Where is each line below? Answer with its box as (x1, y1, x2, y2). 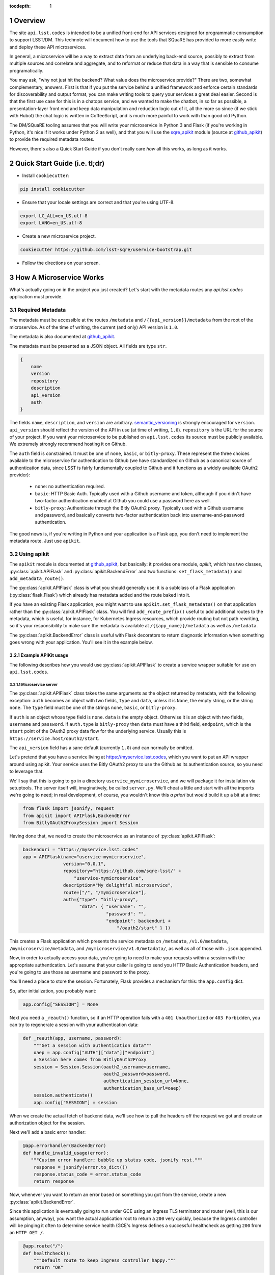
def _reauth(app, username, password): (23, 1035, 122, 1041)
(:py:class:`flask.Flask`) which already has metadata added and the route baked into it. (9, 592, 190, 598)
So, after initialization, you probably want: (9, 987, 97, 994)
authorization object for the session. (9, 1120, 86, 1126)
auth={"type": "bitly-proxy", (63, 897, 139, 902)
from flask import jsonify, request (23, 806, 115, 811)
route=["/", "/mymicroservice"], (63, 889, 147, 895)
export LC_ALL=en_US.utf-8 (20, 213, 88, 219)
